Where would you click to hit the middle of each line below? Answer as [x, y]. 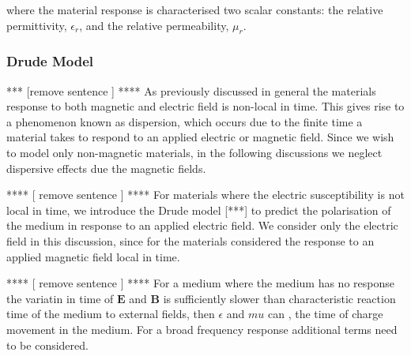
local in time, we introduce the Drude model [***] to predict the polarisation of [199, 210]
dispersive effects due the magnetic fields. [106, 168]
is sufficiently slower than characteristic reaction [279, 298]
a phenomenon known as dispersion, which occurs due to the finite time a [185, 121]
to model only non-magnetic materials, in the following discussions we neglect [194, 152]
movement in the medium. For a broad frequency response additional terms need [202, 329]
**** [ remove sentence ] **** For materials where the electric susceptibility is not [205, 195]
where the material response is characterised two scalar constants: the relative [195, 9]
